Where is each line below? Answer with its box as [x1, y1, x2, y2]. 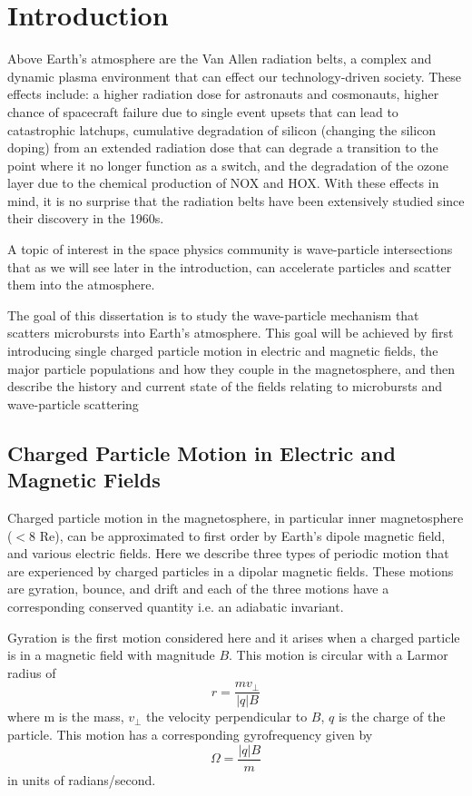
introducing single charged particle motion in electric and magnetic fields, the [7, 341, 438, 360]
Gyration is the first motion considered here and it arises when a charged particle [7, 627, 460, 646]
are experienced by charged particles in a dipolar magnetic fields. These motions [7, 561, 454, 580]
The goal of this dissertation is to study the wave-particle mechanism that [7, 305, 419, 324]
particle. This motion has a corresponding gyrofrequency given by [7, 725, 373, 743]
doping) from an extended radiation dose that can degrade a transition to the [7, 138, 438, 157]
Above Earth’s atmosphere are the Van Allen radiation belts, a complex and [7, 49, 432, 68]
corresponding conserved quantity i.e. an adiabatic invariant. [7, 596, 344, 615]
